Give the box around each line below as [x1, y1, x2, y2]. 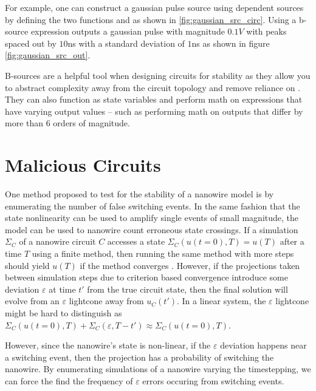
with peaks [246, 25, 287, 38]
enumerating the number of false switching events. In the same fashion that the [5, 199, 300, 212]
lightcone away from [69, 294, 144, 307]
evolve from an [5, 294, 60, 307]
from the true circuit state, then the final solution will [87, 282, 288, 295]
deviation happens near [220, 339, 307, 352]
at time [49, 282, 76, 295]
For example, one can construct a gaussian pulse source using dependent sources [5, 1, 304, 13]
